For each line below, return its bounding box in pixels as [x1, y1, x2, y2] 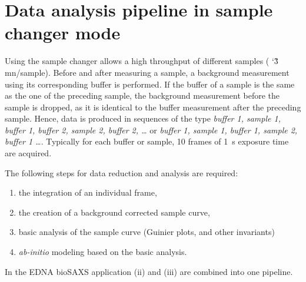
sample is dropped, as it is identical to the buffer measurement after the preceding [5, 100, 301, 113]
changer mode [5, 21, 121, 45]
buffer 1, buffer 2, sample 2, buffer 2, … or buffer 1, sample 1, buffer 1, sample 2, [5, 123, 298, 136]
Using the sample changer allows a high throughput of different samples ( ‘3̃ [5, 55, 278, 67]
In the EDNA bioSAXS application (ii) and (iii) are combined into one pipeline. [5, 265, 293, 277]
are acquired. [5, 147, 52, 159]
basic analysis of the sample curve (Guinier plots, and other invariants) [18, 226, 275, 238]
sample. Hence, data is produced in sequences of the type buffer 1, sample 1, [5, 112, 281, 125]
